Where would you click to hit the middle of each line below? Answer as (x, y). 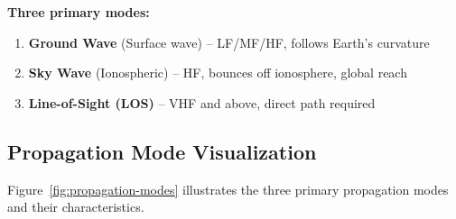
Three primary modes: (79, 12)
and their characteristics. (76, 207)
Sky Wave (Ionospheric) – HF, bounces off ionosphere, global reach (218, 73)
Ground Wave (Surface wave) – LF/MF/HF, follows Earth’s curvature (229, 42)
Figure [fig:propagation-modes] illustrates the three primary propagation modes (228, 189)
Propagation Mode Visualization (162, 151)
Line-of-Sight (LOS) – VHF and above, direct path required (202, 102)
